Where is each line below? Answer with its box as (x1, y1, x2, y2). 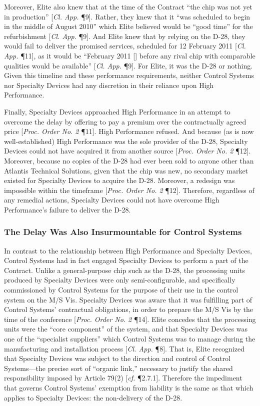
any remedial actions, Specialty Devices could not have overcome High (4, 194, 219, 205)
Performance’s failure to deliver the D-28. (4, 204, 131, 214)
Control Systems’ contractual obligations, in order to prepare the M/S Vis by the (4, 304, 253, 314)
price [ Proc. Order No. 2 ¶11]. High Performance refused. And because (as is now (4, 126, 254, 136)
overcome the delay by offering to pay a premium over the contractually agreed (4, 116, 246, 126)
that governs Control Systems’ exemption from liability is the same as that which (4, 382, 253, 392)
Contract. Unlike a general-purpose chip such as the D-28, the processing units (4, 264, 245, 275)
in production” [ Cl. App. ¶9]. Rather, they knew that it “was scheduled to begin (4, 11, 250, 21)
